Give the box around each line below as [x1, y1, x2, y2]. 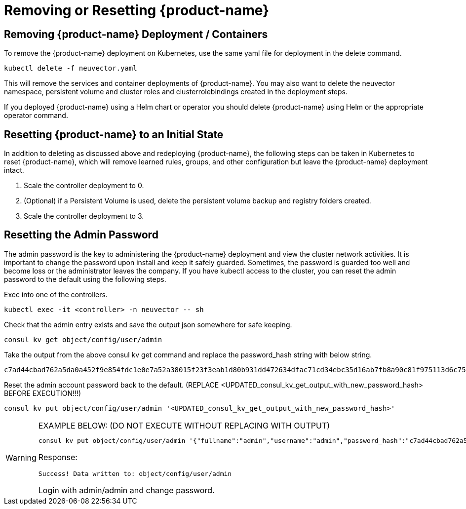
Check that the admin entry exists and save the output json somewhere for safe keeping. [4, 320, 292, 329]
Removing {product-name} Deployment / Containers [4, 28, 268, 40]
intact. [4, 166, 24, 175]
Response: [38, 452, 78, 462]
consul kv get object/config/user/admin [4, 335, 162, 344]
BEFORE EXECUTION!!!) [4, 389, 81, 397]
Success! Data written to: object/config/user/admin [38, 470, 232, 477]
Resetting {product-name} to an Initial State [4, 128, 224, 141]
